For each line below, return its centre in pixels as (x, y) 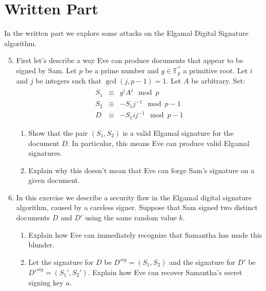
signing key (46, 282)
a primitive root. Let (216, 70)
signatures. (45, 153)
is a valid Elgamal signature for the (178, 132)
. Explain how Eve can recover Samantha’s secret (165, 272)
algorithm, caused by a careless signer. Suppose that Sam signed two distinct (137, 207)
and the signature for (202, 262)
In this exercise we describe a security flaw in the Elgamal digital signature (134, 197)
